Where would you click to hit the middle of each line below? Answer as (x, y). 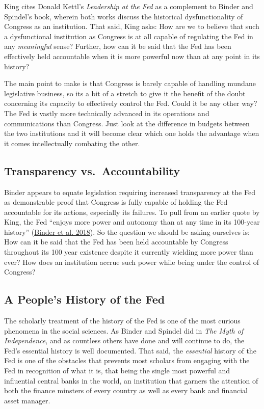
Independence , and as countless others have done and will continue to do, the (124, 340)
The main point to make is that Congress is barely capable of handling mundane (130, 83)
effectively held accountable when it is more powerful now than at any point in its (132, 56)
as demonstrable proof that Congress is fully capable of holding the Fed (116, 202)
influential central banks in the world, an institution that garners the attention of (131, 380)
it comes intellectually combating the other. (72, 143)
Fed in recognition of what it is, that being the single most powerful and (117, 371)
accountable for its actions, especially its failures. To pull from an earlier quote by (132, 212)
